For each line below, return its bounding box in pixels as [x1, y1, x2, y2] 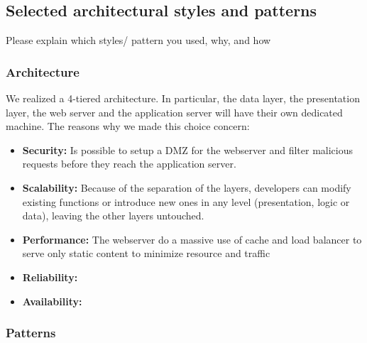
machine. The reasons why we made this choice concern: [6, 119, 250, 134]
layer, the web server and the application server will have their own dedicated [6, 104, 343, 119]
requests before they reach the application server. [22, 156, 236, 171]
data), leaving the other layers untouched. [22, 208, 204, 223]
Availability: [22, 293, 82, 308]
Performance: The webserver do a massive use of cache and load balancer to [22, 232, 362, 246]
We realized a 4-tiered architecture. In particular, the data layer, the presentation [6, 91, 360, 106]
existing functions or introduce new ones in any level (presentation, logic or [22, 194, 350, 209]
